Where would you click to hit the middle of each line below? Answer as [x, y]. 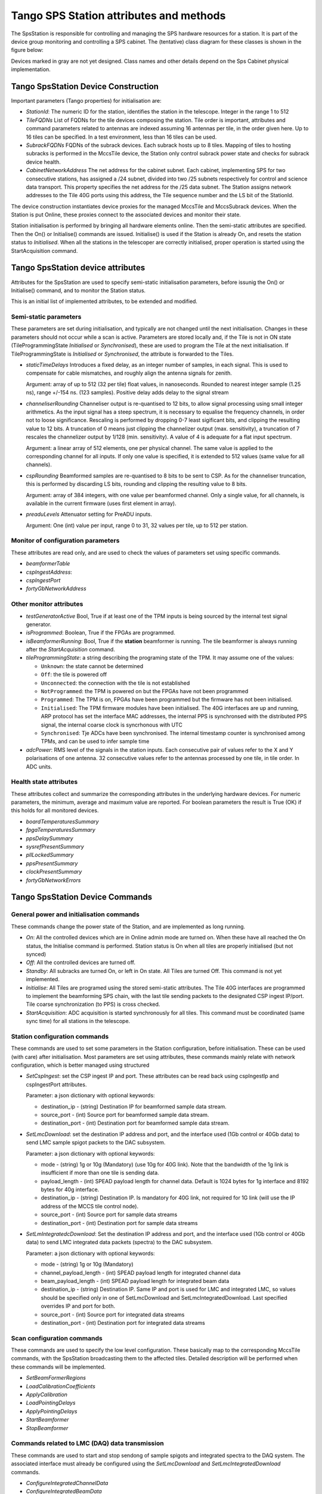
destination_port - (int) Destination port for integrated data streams [123, 1322]
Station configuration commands [60, 1036]
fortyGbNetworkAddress [56, 589]
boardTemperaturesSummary [62, 821]
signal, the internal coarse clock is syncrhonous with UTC [112, 725]
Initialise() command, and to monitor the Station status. [78, 290]
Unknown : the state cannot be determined [92, 666]
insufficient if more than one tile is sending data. [100, 1173]
